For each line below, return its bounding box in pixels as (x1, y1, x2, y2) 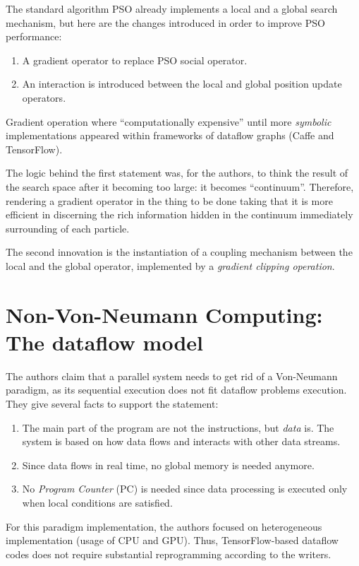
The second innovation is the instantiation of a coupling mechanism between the (6, 244, 353, 259)
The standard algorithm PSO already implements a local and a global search (6, 1, 338, 16)
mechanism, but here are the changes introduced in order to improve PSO (6, 15, 325, 30)
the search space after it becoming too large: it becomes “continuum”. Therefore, (6, 179, 354, 194)
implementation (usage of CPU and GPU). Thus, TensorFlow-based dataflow (6, 533, 339, 548)
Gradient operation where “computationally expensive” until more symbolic (6, 114, 331, 129)
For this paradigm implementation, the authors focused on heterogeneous (6, 519, 322, 533)
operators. (22, 90, 66, 105)
